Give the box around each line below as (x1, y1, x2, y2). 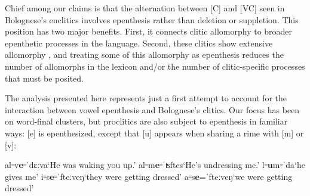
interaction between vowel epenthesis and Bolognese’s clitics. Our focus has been (5, 103, 300, 116)
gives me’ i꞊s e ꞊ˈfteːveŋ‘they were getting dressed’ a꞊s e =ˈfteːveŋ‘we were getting (5, 170, 293, 182)
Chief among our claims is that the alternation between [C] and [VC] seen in (5, 2, 285, 14)
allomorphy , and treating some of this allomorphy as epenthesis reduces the (5, 48, 284, 61)
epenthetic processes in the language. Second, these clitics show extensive (5, 36, 273, 49)
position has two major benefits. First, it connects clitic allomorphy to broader (5, 25, 293, 38)
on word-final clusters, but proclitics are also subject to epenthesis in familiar (5, 115, 288, 127)
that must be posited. (5, 71, 84, 84)
